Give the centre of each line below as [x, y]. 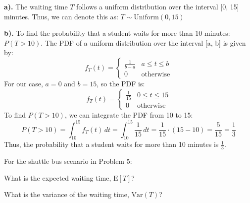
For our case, [24, 83]
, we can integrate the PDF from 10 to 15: [129, 114]
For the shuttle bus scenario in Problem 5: [68, 161]
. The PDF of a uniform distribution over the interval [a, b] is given [143, 42]
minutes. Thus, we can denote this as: [61, 16]
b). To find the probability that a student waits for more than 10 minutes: [117, 33]
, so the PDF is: [121, 83]
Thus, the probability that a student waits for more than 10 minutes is [111, 144]
